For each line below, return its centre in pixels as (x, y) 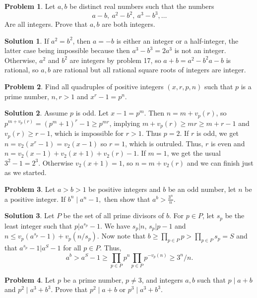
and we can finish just (220, 162)
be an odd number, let (202, 189)
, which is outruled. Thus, (164, 143)
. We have (115, 225)
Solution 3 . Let (30, 215)
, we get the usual (194, 153)
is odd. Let (92, 113)
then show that (127, 199)
